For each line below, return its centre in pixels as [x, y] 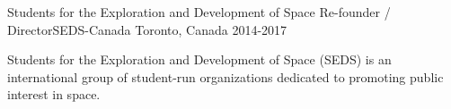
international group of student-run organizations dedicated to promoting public [225, 76]
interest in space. [54, 94]
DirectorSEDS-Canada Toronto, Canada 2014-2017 [147, 29]
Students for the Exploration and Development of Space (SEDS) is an [199, 59]
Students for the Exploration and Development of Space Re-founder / [199, 12]
